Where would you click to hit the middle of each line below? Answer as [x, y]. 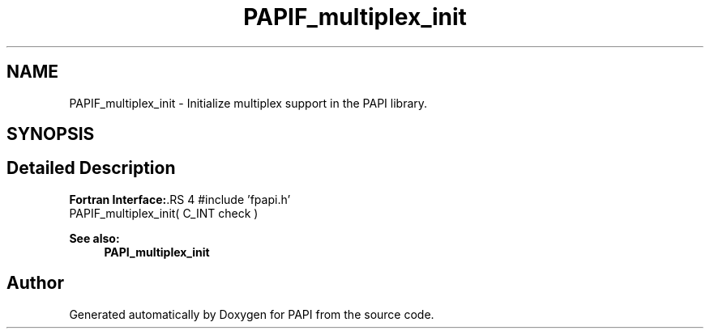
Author [35, 283]
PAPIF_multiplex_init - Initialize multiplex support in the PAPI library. [248, 103]
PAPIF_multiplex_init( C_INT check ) [164, 213]
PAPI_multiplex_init [157, 252]
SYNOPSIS [51, 134]
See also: [94, 238]
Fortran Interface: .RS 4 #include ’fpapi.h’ [180, 199]
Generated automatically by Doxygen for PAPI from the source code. [252, 314]
